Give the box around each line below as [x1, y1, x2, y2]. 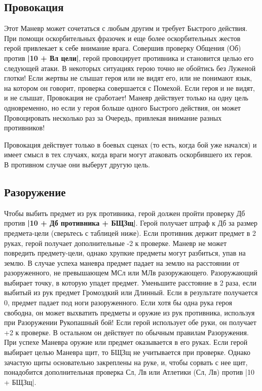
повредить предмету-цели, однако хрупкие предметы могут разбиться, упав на [4, 247, 246, 258]
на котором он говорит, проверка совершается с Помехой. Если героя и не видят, [4, 82, 255, 93]
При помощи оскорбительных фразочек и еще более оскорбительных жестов [4, 32, 241, 43]
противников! [4, 122, 45, 133]
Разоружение [4, 184, 66, 199]
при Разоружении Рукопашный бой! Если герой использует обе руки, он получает [4, 317, 256, 328]
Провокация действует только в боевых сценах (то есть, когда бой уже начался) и [4, 139, 257, 150]
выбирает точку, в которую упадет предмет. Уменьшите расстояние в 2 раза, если [4, 277, 257, 288]
